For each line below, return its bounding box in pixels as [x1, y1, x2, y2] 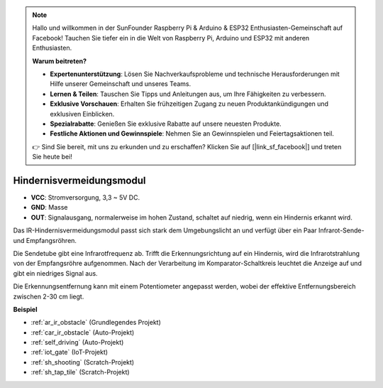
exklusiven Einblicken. [50, 109, 115, 118]
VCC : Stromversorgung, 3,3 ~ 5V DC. [30, 193, 140, 202]
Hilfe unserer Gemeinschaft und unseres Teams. [50, 80, 191, 88]
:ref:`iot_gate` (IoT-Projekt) [30, 348, 109, 357]
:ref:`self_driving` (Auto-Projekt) [30, 338, 124, 347]
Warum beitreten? [32, 57, 87, 65]
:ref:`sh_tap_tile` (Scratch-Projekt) [30, 368, 131, 377]
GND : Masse [30, 203, 68, 212]
